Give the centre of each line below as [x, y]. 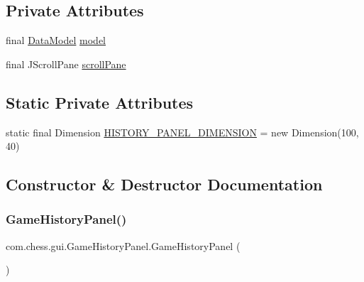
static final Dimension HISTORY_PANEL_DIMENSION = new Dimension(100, [182, 132]
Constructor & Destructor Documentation [164, 184]
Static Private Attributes [100, 102]
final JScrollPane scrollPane [66, 64]
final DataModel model [56, 40]
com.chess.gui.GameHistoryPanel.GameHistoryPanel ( [123, 245]
